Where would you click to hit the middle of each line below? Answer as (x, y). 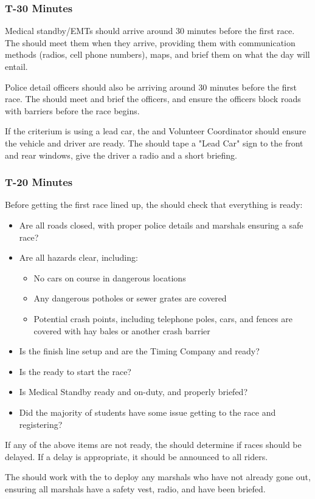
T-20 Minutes (39, 182)
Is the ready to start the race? (75, 371)
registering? (41, 424)
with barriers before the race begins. (72, 110)
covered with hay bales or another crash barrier (122, 330)
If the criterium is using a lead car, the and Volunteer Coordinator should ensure (156, 131)
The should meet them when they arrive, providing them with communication (150, 42)
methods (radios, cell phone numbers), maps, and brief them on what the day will (157, 54)
